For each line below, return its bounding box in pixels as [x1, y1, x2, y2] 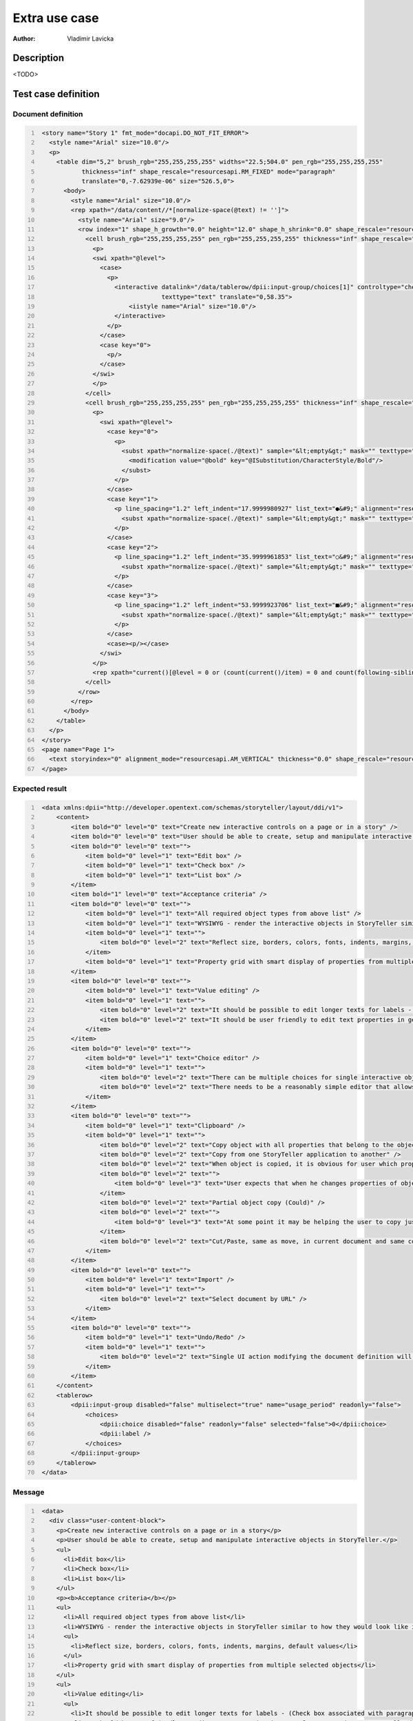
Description [12, 52, 65, 64]
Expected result [12, 784, 67, 794]
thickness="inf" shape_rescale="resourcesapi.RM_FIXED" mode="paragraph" [81, 167, 337, 176]
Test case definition [12, 88, 100, 100]
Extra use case [12, 10, 99, 25]
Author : [12, 34, 36, 43]
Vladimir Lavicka [67, 34, 114, 43]
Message [12, 1488, 45, 1497]
